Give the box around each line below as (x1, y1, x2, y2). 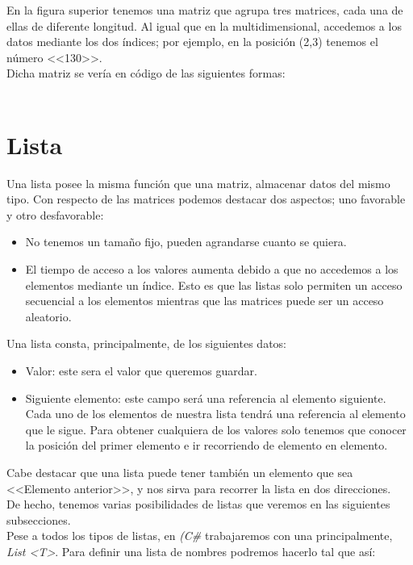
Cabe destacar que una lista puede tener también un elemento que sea (6, 464, 353, 480)
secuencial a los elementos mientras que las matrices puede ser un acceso (25, 292, 384, 309)
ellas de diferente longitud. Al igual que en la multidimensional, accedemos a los (6, 17, 402, 34)
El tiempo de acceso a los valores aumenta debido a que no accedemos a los (25, 261, 398, 278)
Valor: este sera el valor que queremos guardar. (25, 362, 257, 379)
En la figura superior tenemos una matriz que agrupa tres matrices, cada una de (6, 2, 403, 18)
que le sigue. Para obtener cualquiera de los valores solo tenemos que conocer (25, 421, 407, 437)
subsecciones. (6, 511, 71, 528)
